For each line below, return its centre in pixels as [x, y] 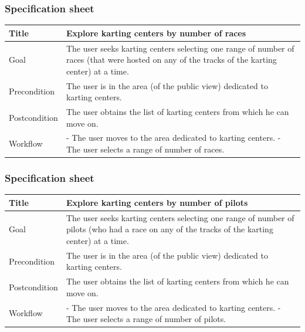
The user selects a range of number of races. [145, 149]
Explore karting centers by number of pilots [157, 202]
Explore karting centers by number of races [156, 33]
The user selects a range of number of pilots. [146, 319]
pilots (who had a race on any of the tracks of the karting [170, 229]
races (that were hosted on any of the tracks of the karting [171, 60]
